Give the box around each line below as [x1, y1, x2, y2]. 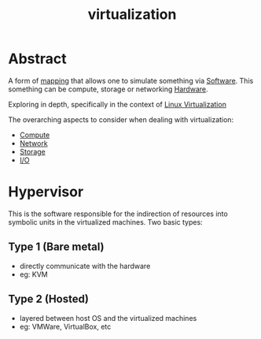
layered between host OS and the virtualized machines [19, 313, 197, 322]
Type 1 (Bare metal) [8, 240, 105, 254]
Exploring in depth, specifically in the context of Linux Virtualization [8, 99, 226, 109]
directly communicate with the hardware [19, 261, 151, 270]
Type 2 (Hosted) [8, 292, 89, 306]
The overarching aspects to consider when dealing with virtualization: [8, 114, 234, 124]
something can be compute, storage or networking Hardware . [8, 84, 208, 94]
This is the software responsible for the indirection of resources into [8, 209, 228, 218]
